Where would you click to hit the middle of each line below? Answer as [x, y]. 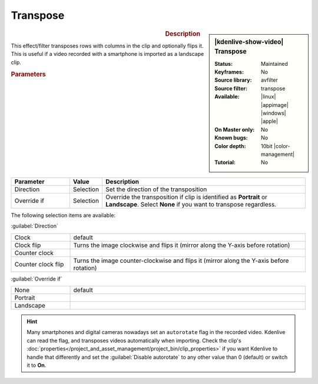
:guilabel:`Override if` [37, 279]
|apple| [269, 121]
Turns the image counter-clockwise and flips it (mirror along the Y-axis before [181, 261]
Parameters [29, 75]
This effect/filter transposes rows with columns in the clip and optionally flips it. [107, 46]
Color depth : [230, 146]
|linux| [269, 96]
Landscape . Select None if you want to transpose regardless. [191, 204]
